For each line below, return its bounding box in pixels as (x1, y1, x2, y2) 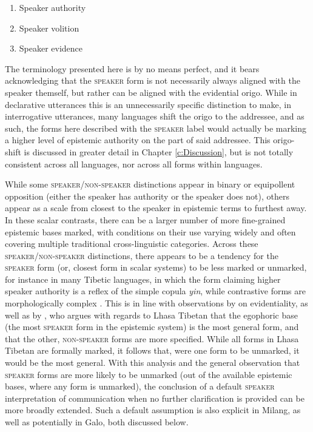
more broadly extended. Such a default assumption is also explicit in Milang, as (5, 403, 301, 416)
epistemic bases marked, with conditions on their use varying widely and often (5, 225, 296, 238)
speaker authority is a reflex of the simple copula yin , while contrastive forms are (5, 285, 306, 297)
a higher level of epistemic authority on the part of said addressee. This (5, 133, 271, 146)
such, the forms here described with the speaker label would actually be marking (5, 121, 307, 134)
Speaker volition (19, 21, 79, 34)
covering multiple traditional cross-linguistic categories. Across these (5, 237, 258, 250)
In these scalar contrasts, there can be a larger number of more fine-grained (5, 213, 286, 226)
